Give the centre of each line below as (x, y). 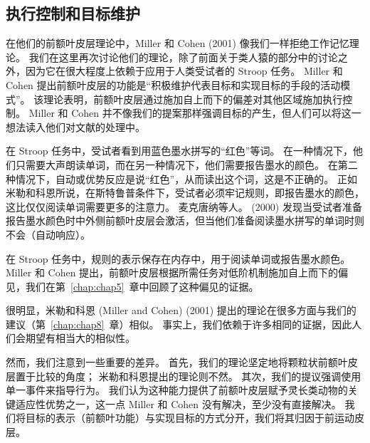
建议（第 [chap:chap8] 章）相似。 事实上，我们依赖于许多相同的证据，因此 (179, 324)
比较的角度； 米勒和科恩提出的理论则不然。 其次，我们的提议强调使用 (198, 376)
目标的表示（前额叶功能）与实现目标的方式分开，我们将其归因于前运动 (190, 418)
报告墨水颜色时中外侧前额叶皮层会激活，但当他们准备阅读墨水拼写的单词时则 (185, 220)
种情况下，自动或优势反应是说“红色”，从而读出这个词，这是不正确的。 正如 (181, 178)
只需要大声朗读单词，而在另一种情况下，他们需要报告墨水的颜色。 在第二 (186, 164)
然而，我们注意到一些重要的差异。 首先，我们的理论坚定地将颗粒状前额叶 (177, 362)
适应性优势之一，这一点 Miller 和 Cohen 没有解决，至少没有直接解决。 (178, 403)
